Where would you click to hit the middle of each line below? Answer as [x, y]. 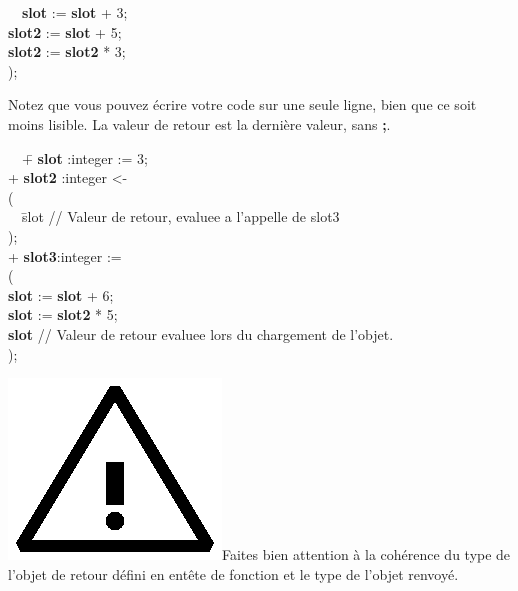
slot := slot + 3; [75, 12]
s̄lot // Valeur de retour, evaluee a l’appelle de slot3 [180, 216]
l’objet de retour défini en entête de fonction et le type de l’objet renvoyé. [233, 573]
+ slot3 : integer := [65, 255]
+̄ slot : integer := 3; [84, 157]
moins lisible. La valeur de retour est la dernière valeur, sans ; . [199, 123]
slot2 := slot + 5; [65, 31]
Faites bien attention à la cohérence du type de [366, 554]
